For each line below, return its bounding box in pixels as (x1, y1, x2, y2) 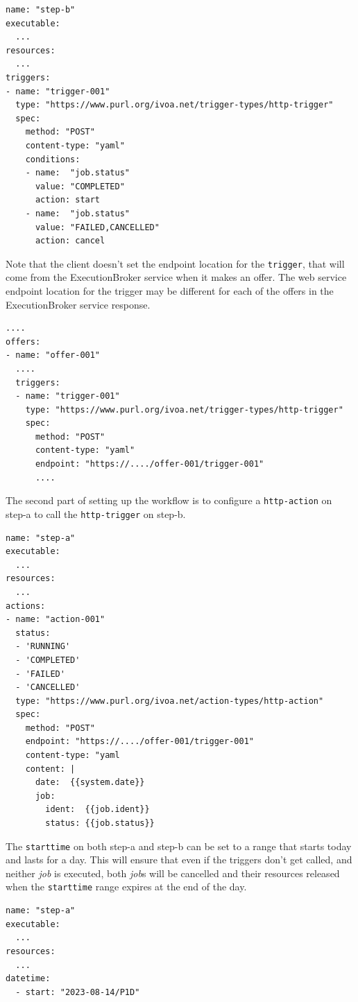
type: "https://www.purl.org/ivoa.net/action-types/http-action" (15, 696, 324, 706)
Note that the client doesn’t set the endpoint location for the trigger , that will (6, 256, 345, 270)
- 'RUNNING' (15, 641, 71, 652)
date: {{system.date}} (35, 777, 145, 788)
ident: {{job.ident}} (45, 804, 150, 815)
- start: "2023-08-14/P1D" (15, 987, 140, 997)
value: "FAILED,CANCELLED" (35, 222, 160, 232)
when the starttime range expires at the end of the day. (6, 879, 247, 894)
